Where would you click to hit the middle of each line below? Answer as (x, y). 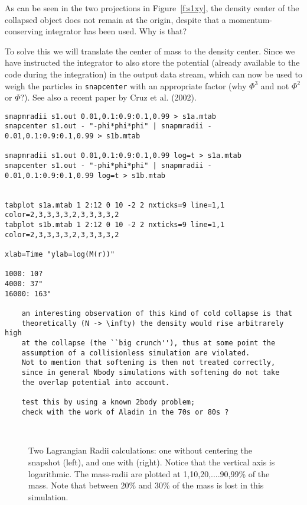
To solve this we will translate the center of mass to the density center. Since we (150, 51)
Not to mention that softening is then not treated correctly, (148, 363)
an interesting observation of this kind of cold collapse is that (157, 313)
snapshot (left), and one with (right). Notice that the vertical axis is (152, 462)
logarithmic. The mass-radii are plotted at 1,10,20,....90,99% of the (149, 473)
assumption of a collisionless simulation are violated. (136, 353)
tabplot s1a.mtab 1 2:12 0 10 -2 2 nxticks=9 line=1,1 (115, 205)
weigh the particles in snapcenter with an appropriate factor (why (126, 85)
